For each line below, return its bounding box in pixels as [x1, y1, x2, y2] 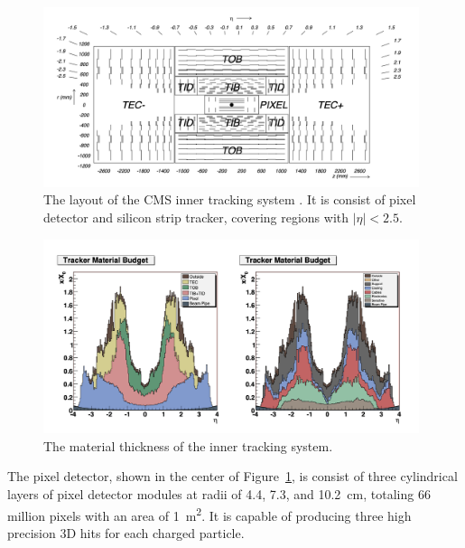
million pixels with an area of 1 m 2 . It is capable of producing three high [7, 503, 412, 524]
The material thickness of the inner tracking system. [43, 436, 333, 455]
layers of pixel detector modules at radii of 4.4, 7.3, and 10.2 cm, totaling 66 [7, 485, 431, 504]
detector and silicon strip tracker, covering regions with [43, 208, 349, 227]
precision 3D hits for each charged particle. [7, 523, 245, 542]
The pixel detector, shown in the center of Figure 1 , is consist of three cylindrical [7, 467, 458, 486]
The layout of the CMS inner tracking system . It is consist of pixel [43, 190, 416, 209]
